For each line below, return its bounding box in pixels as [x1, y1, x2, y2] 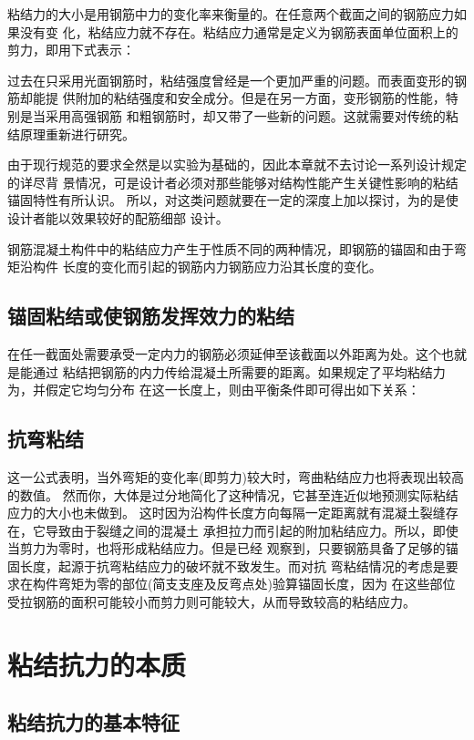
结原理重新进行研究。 [7, 124, 135, 143]
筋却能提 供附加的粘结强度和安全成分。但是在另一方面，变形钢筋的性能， [7, 88, 446, 108]
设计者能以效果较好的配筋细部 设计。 [7, 208, 229, 227]
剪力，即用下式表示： [7, 40, 135, 59]
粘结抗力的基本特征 [7, 708, 180, 736]
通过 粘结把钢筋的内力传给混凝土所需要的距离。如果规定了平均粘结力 [32, 362, 446, 381]
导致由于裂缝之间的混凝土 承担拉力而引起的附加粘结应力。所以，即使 [45, 520, 459, 540]
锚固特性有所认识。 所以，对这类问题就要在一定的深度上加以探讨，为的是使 [7, 190, 459, 210]
